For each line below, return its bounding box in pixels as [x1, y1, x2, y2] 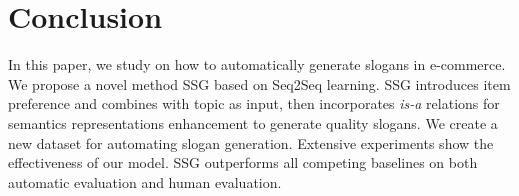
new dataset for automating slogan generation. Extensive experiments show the [8, 132, 494, 153]
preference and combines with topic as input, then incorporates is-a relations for [8, 93, 500, 114]
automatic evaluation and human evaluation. [8, 171, 282, 192]
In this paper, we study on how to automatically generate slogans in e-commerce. [8, 54, 506, 75]
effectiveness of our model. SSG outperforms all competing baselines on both [8, 152, 478, 173]
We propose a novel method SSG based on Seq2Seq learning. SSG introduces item [8, 73, 511, 94]
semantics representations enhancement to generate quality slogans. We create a [8, 112, 498, 133]
